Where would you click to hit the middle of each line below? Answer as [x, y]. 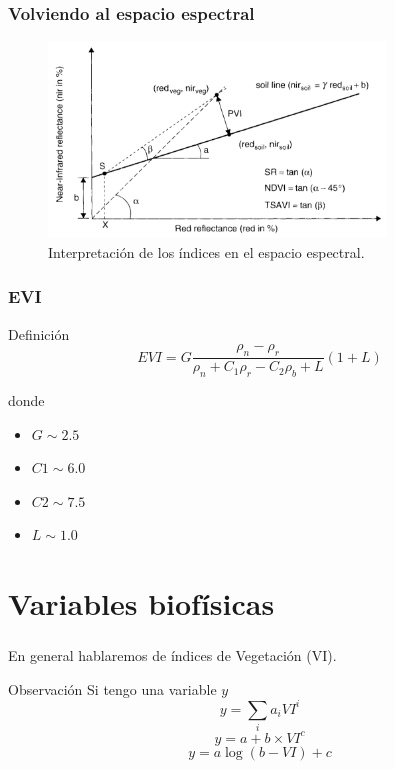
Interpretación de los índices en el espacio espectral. [206, 251]
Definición [39, 333]
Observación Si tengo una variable [112, 688]
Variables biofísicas [141, 603]
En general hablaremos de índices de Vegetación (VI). [172, 655]
